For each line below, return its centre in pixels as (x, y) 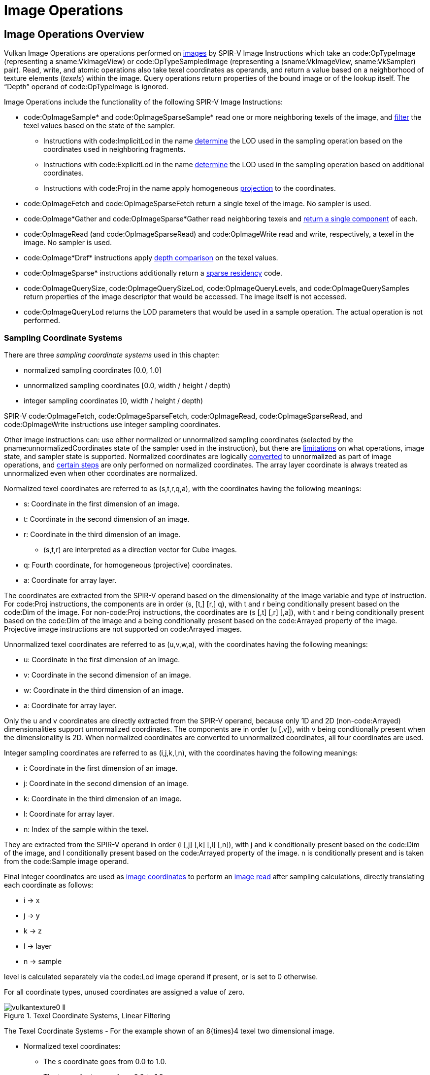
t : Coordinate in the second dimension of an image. (107, 519)
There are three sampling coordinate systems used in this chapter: (112, 355)
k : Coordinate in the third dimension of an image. (103, 798)
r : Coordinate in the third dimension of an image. (102, 534)
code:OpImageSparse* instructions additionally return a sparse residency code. (153, 273)
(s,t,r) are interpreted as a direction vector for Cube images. (140, 549)
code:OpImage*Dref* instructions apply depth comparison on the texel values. (151, 258)
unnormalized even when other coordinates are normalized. (101, 473)
